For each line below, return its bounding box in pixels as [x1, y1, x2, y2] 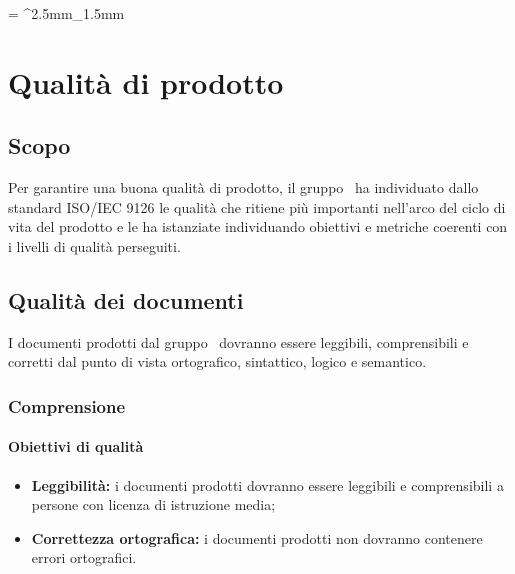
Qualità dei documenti [8, 284, 244, 315]
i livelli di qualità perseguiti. [8, 235, 181, 256]
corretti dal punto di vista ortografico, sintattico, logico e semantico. [8, 351, 427, 372]
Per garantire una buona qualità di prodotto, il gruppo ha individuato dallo [8, 177, 479, 198]
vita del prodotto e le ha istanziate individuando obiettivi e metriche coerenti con [8, 216, 508, 237]
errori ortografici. [31, 547, 137, 568]
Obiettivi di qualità [8, 436, 144, 457]
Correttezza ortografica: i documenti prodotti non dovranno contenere [31, 527, 483, 548]
